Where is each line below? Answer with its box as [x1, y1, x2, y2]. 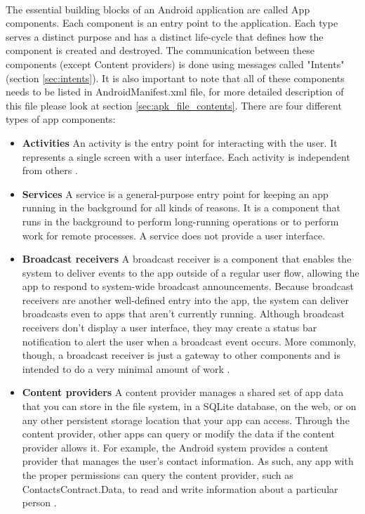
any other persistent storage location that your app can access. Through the [22, 412, 350, 427]
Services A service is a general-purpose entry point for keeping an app [22, 186, 328, 201]
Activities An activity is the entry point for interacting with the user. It [22, 135, 338, 150]
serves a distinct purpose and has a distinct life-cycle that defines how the [6, 29, 324, 44]
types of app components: [6, 112, 116, 126]
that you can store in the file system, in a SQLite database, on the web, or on [22, 399, 357, 414]
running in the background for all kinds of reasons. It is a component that [22, 200, 340, 215]
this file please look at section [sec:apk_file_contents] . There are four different [6, 98, 342, 112]
